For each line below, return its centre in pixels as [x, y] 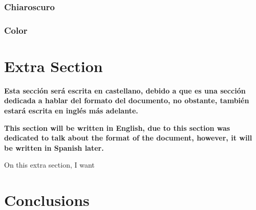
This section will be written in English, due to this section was [117, 127]
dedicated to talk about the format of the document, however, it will [128, 138]
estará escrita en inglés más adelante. [71, 110]
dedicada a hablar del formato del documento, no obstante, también [127, 100]
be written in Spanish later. [54, 147]
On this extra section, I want [49, 165]
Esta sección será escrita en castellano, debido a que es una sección [125, 90]
